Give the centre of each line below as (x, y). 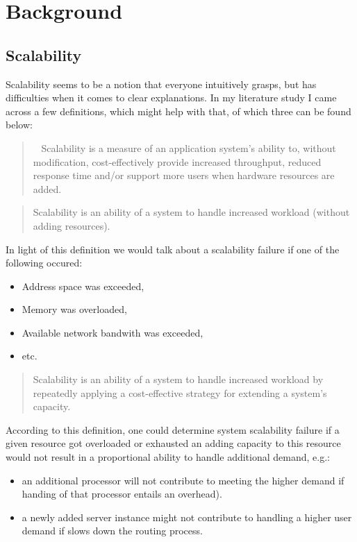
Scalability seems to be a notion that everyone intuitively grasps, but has (161, 84)
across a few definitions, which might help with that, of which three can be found (178, 111)
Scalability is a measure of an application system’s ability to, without (189, 147)
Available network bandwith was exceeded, (113, 332)
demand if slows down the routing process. (112, 531)
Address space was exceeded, (83, 286)
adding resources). (72, 225)
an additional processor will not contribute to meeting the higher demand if (183, 480)
